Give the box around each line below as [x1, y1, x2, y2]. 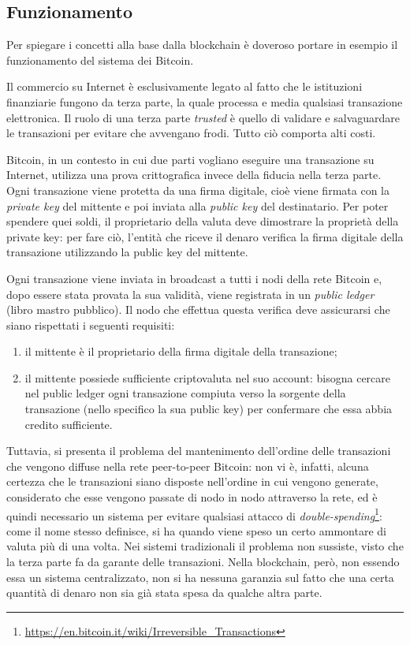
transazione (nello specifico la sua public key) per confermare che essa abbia [24, 401, 393, 417]
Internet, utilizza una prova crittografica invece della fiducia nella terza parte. [6, 166, 382, 183]
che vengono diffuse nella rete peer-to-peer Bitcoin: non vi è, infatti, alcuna [6, 457, 369, 474]
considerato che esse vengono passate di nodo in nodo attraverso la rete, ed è [6, 489, 378, 505]
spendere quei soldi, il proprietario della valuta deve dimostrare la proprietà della [6, 213, 399, 229]
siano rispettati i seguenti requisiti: [6, 316, 175, 333]
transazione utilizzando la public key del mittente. [6, 244, 248, 260]
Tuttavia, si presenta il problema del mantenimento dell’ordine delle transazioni [6, 442, 391, 459]
